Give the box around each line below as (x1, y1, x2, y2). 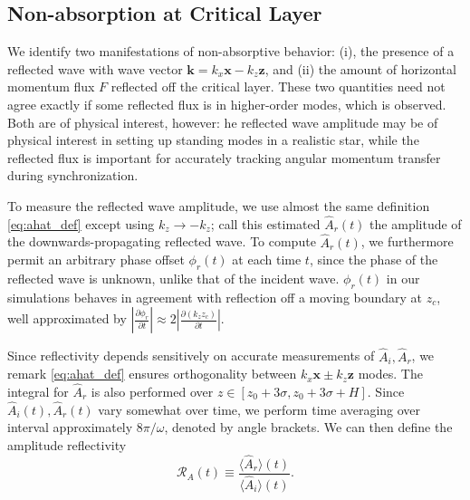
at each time (232, 250, 302, 269)
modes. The (358, 364, 423, 383)
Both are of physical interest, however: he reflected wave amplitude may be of (7, 112, 438, 131)
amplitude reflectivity (7, 435, 127, 454)
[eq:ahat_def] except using (7, 214, 155, 233)
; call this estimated (210, 214, 321, 233)
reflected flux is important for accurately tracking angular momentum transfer (7, 148, 441, 167)
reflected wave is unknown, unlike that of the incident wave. (7, 268, 340, 287)
